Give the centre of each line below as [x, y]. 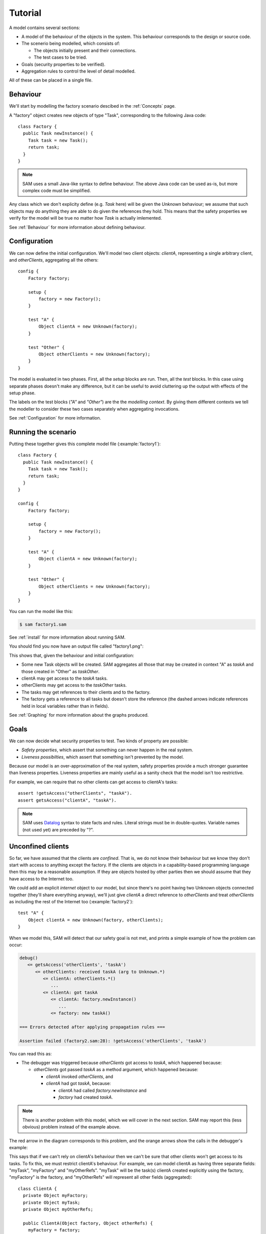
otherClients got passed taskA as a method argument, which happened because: [116, 1070]
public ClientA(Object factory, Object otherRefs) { [88, 1223]
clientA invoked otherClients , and [80, 1077]
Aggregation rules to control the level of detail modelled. [79, 71]
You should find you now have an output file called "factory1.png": [76, 646]
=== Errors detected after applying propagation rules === [92, 1027]
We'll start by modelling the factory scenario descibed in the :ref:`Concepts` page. [92, 106]
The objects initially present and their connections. [85, 50]
